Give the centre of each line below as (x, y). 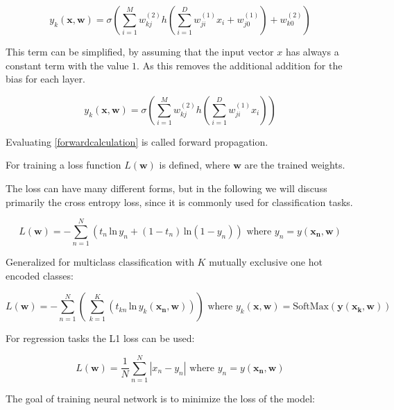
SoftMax (311, 307)
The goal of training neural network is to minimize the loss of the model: (160, 399)
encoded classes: (40, 275)
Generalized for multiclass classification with (100, 262)
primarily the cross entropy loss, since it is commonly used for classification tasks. (179, 202)
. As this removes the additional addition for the (240, 65)
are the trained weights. (295, 165)
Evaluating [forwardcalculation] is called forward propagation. (137, 141)
